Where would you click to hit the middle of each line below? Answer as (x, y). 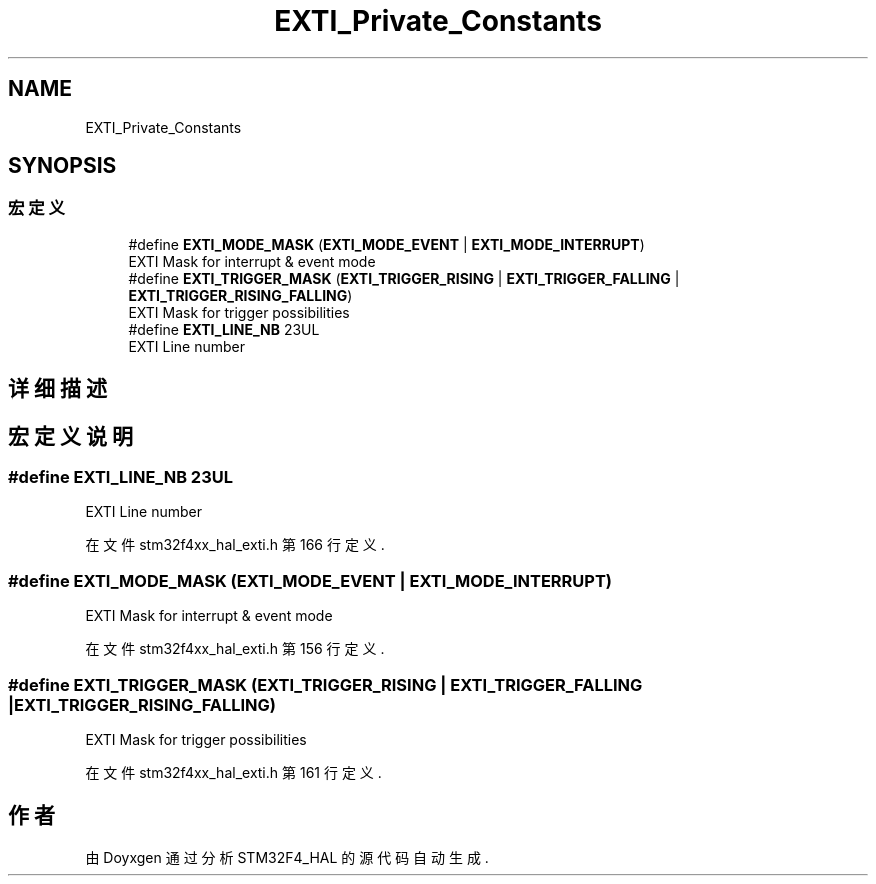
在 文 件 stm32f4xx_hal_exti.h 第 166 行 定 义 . (235, 545)
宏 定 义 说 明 (70, 436)
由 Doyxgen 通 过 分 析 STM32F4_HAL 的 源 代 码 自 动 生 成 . (287, 857)
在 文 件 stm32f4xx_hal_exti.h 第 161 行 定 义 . (233, 772)
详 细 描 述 (57, 389)
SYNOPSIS (62, 166)
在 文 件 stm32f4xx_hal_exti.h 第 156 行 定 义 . (235, 649)
